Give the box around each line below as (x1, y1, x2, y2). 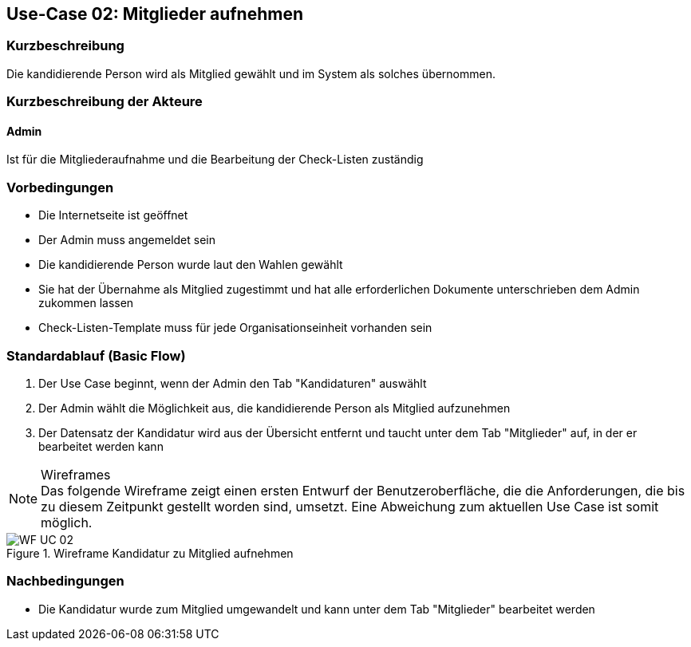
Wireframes (41, 466, 111, 483)
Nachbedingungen (6, 573, 124, 590)
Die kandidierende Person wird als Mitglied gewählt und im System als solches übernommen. (6, 66, 496, 81)
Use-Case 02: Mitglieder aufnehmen (6, 4, 304, 24)
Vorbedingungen (6, 179, 114, 195)
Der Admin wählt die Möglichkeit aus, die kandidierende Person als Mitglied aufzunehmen (38, 400, 511, 415)
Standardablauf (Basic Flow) (6, 347, 186, 364)
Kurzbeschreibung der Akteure (6, 93, 203, 110)
